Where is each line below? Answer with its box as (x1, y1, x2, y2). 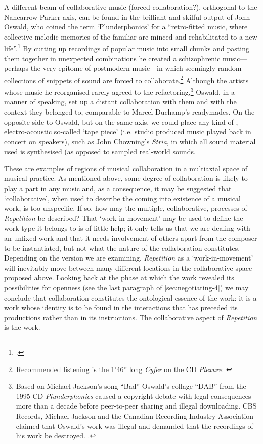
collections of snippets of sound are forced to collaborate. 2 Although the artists (4, 73, 249, 85)
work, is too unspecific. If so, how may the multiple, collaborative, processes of (4, 203, 247, 213)
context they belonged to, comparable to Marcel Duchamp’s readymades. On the (4, 106, 255, 117)
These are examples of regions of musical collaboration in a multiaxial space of (4, 163, 248, 173)
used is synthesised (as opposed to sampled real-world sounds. (4, 146, 196, 157)
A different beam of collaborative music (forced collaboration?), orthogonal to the (4, 2, 257, 12)
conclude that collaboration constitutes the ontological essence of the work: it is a (4, 292, 257, 303)
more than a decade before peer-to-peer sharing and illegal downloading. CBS (16, 400, 257, 411)
